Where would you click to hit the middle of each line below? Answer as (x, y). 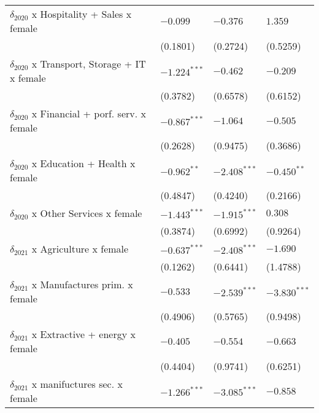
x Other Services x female (87, 213)
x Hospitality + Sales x (82, 14)
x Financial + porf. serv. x (89, 113)
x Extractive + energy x (83, 334)
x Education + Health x (83, 163)
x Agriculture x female (80, 249)
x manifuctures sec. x (77, 384)
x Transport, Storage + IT (89, 64)
